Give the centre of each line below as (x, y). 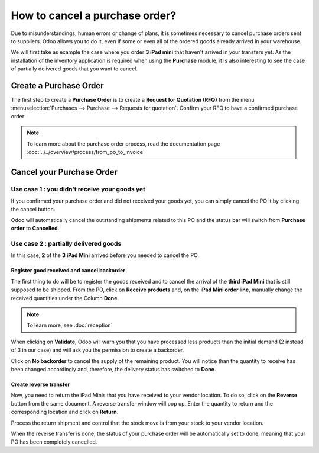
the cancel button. (33, 209)
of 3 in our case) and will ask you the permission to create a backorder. (97, 350)
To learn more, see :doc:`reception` (70, 325)
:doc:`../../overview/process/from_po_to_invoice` (86, 152)
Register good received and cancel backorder (68, 271)
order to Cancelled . (35, 229)
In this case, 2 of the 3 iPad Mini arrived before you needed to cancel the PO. (105, 255)
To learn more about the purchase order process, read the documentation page (123, 144)
